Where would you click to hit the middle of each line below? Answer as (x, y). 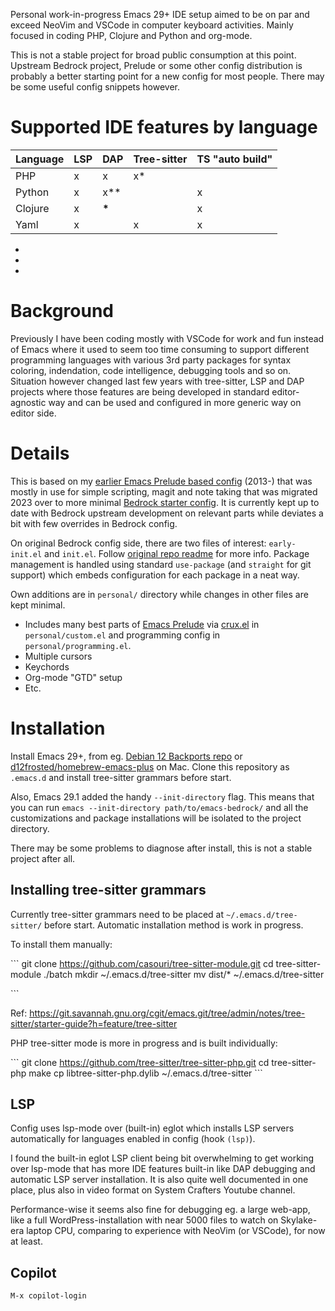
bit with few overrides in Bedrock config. (94, 523)
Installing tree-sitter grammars (108, 890)
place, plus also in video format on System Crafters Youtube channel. (153, 1190)
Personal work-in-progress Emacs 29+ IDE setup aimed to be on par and (160, 14)
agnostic (28, 402)
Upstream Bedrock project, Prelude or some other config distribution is (156, 65)
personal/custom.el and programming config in (122, 635)
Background (62, 311)
